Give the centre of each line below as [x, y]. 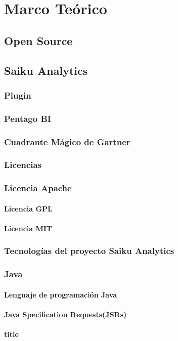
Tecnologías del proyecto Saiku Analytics [89, 251]
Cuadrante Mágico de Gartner [67, 141]
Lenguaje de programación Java [61, 294]
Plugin [18, 95]
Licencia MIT [28, 228]
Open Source [38, 40]
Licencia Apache [38, 188]
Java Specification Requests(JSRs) [65, 314]
